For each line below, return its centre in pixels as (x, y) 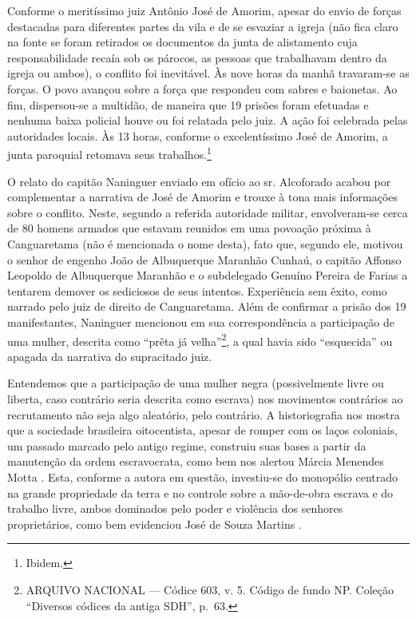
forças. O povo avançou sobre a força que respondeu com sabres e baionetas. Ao (202, 88)
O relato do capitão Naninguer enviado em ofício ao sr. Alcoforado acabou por (199, 181)
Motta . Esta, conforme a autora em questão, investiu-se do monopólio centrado (203, 476)
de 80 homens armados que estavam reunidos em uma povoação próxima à (189, 228)
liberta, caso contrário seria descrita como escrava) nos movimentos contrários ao (205, 398)
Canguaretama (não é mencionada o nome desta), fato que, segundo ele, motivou (205, 243)
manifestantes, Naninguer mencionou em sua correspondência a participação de (201, 321)
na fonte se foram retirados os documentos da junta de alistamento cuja (182, 42)
